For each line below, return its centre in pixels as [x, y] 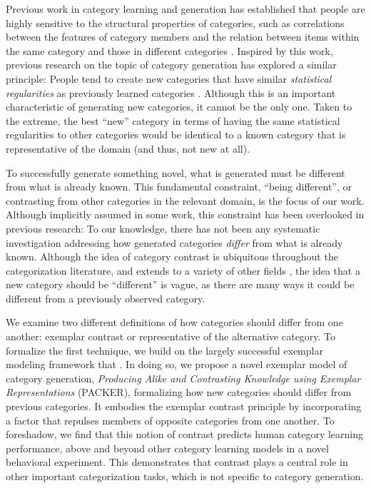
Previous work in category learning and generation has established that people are [185, 9]
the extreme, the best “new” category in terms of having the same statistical [173, 120]
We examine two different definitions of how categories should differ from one [174, 322]
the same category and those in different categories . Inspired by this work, [169, 50]
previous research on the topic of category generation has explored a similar [171, 65]
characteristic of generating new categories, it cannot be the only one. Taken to [179, 107]
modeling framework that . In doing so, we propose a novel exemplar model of [177, 364]
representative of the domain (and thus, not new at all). [128, 148]
